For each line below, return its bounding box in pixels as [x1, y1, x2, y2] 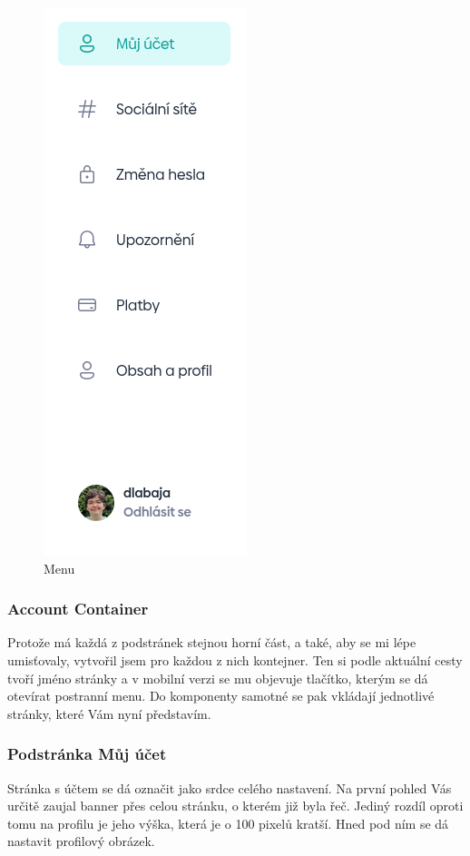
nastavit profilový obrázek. [7, 831, 155, 851]
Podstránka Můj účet [7, 743, 167, 765]
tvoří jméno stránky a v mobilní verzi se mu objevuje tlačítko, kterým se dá [7, 668, 428, 687]
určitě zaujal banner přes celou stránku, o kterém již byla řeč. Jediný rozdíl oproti [7, 796, 464, 815]
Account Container [7, 597, 149, 620]
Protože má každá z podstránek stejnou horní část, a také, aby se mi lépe [7, 633, 416, 652]
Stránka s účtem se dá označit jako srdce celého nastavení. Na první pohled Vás [7, 778, 452, 797]
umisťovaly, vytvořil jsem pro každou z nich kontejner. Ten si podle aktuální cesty [7, 651, 463, 669]
